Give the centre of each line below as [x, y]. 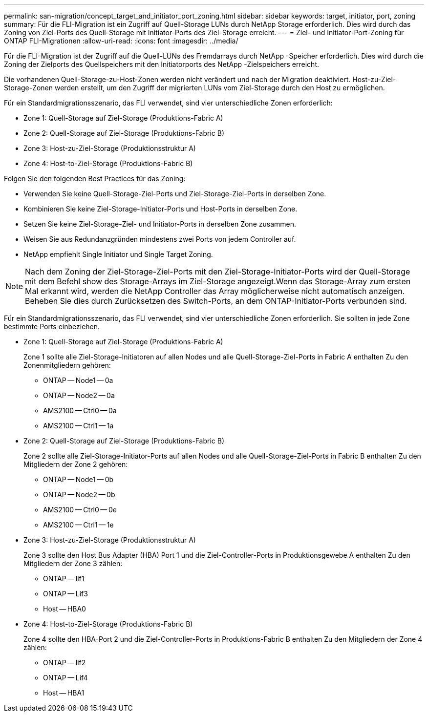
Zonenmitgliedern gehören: [67, 365]
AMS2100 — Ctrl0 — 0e [80, 510]
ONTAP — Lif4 [65, 678]
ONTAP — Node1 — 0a [78, 380]
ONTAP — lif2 [64, 663]
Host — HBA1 [64, 693]
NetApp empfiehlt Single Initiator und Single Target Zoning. [118, 254]
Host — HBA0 [64, 609]
